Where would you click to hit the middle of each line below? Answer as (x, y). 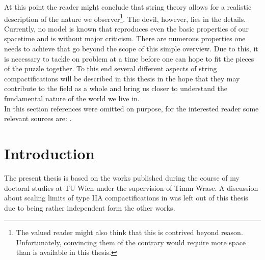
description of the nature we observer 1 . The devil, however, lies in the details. (125, 18)
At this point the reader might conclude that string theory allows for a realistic (128, 7)
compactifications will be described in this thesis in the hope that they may (122, 78)
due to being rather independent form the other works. (90, 207)
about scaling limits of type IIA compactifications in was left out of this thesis (126, 198)
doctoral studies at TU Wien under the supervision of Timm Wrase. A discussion (131, 187)
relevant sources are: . (38, 118)
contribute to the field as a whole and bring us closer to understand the (116, 88)
